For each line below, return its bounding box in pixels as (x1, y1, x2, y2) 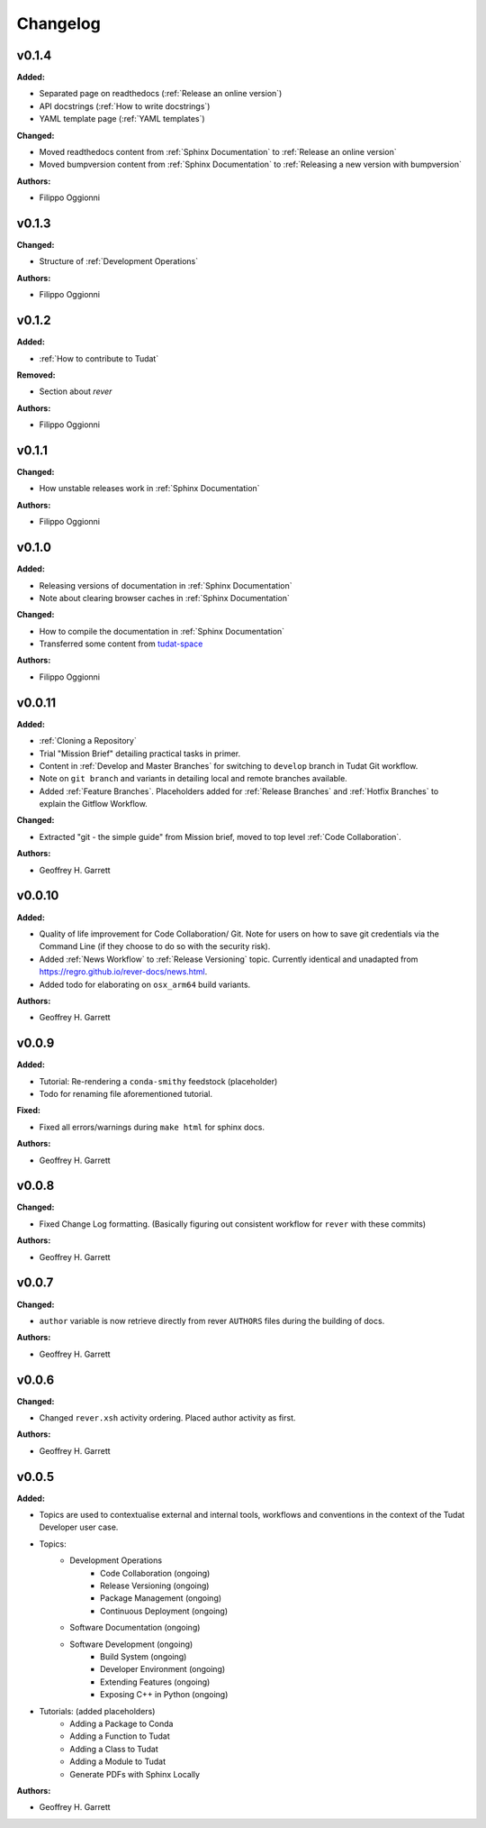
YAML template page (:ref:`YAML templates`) (39, 114, 206, 124)
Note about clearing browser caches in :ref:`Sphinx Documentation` (39, 592, 290, 603)
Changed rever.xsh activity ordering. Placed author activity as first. (39, 1412, 296, 1423)
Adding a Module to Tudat (69, 1756, 166, 1767)
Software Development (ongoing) (69, 1639, 193, 1650)
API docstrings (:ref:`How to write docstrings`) (39, 100, 211, 112)
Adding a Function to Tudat (69, 1731, 170, 1741)
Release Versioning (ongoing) (100, 1580, 210, 1591)
